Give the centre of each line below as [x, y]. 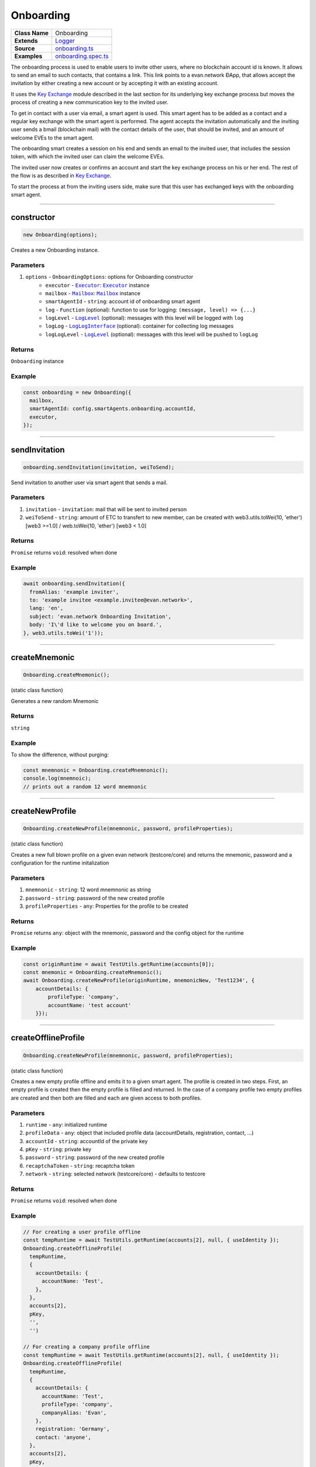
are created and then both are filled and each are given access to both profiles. [106, 1098]
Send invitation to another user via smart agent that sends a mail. [89, 482]
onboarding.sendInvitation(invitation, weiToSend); [99, 467]
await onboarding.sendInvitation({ [74, 584]
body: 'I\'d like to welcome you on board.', [96, 625]
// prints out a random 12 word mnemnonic [85, 787]
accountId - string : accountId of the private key [87, 1141]
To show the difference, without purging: [60, 755]
